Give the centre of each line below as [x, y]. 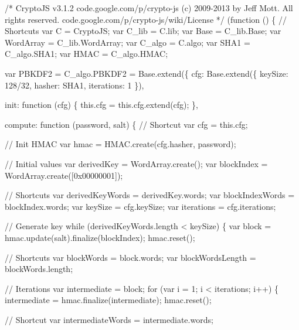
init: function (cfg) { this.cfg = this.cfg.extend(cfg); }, [102, 105]
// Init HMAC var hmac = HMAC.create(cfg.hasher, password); [120, 144]
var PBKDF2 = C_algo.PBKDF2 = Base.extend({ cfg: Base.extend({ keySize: [147, 73]
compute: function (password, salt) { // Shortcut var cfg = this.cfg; [126, 124]
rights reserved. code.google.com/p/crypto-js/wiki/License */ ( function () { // [146, 19]
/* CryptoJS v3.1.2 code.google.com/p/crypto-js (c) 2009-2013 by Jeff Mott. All [149, 8]
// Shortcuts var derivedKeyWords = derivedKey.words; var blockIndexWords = [150, 195]
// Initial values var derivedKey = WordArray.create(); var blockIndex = [136, 163]
